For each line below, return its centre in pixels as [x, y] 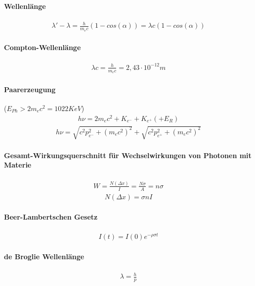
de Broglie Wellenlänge [44, 257]
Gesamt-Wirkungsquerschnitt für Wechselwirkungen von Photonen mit [128, 155]
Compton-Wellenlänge [42, 47]
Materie [18, 165]
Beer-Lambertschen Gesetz [51, 217]
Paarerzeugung [30, 89]
